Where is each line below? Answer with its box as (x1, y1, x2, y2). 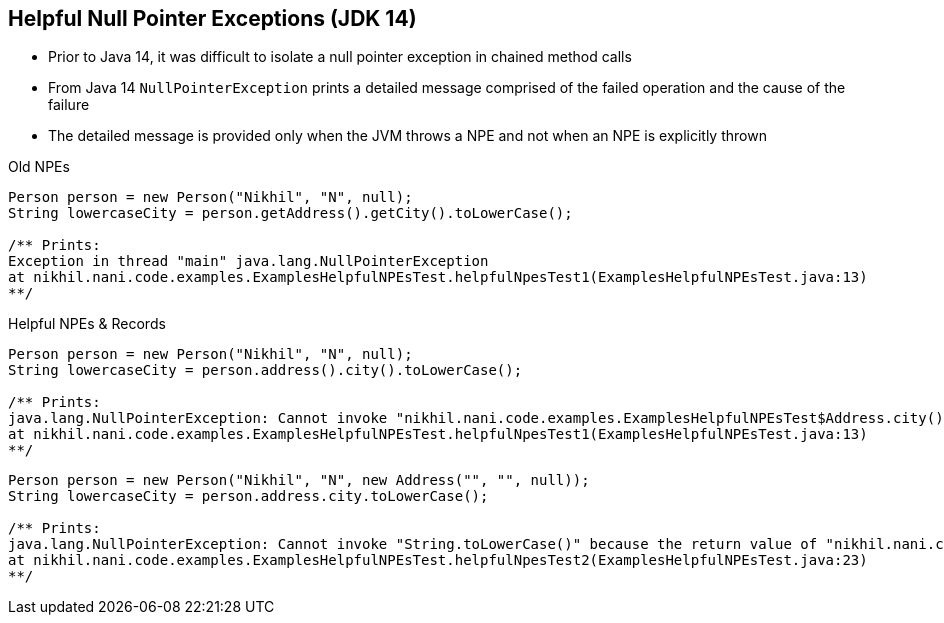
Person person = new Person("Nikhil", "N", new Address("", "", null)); (8, 472, 590, 489)
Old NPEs (8, 158, 70, 176)
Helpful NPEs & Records (8, 315, 166, 333)
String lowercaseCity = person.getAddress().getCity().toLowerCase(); (8, 205, 573, 222)
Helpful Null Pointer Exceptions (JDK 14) (8, 6, 417, 31)
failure (48, 96, 90, 114)
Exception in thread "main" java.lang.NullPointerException (8, 253, 489, 270)
